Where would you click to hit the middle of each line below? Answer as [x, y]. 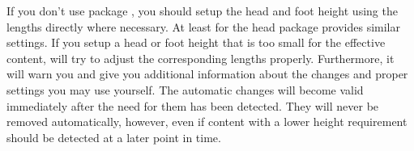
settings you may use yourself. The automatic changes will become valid [185, 89]
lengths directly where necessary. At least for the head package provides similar [203, 26]
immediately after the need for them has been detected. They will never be [193, 105]
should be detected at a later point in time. [114, 137]
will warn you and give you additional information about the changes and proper [207, 74]
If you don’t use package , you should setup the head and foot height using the [202, 10]
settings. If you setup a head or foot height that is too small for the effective [196, 42]
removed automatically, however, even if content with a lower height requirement [207, 122]
